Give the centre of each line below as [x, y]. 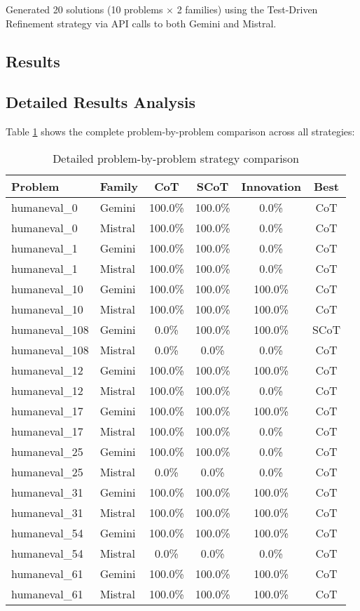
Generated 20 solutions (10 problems [84, 9]
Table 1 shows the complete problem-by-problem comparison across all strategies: [180, 132]
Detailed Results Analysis [101, 102]
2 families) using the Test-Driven [247, 9]
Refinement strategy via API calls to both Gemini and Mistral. [141, 23]
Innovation [271, 186]
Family [119, 186]
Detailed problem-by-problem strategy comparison [176, 158]
